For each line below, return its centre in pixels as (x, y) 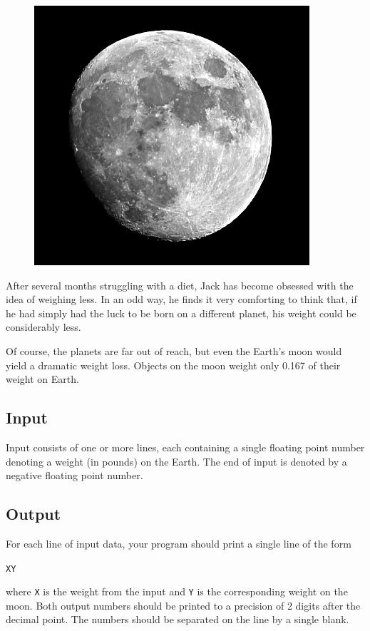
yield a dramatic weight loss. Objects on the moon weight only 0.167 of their (173, 365)
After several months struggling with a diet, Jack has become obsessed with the (180, 285)
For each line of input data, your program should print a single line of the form (179, 543)
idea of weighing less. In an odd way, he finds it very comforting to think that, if (181, 299)
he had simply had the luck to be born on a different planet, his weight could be (181, 313)
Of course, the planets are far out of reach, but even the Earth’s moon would (174, 350)
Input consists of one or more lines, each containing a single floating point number (185, 447)
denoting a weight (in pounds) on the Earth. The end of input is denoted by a (176, 461)
